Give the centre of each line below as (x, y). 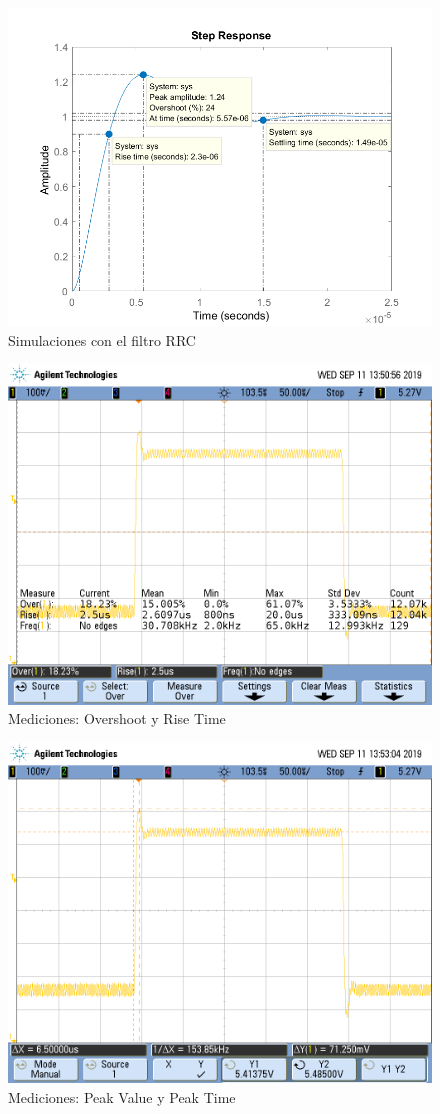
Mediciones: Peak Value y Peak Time (122, 1096)
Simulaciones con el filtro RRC (102, 339)
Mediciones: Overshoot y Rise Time (117, 718)
